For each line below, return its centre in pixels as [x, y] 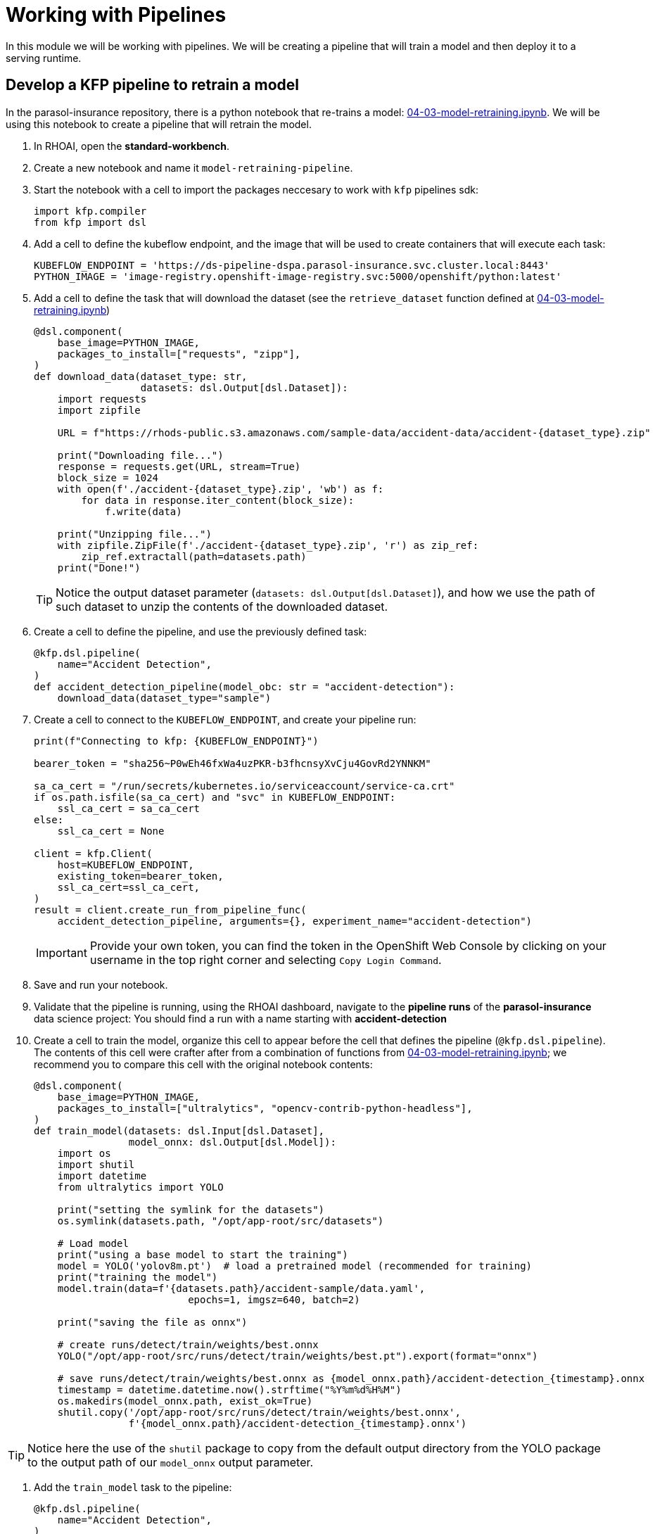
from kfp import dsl [90, 222]
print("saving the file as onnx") [152, 1322]
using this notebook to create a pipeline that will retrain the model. [159, 124]
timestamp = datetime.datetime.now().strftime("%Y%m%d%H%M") [229, 1389]
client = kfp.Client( [93, 853]
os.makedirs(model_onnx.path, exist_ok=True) [185, 1401]
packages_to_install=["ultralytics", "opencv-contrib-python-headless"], [265, 1108]
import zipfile [99, 410]
